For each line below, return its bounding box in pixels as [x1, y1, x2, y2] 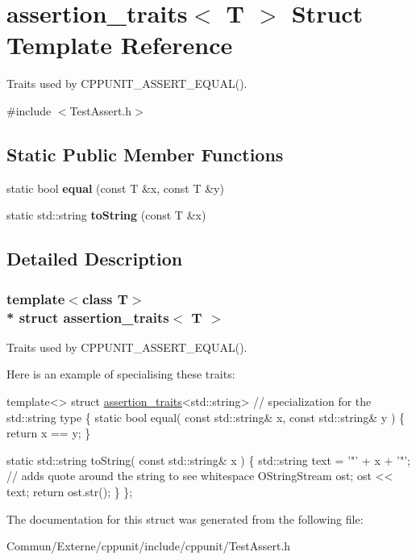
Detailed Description [6, 246, 183, 271]
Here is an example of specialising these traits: [6, 366, 235, 382]
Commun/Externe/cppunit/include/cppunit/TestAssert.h [6, 537, 291, 554]
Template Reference [6, 28, 233, 61]
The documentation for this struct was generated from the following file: [6, 510, 364, 527]
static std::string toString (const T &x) [6, 207, 206, 224]
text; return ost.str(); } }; [6, 483, 133, 499]
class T [81, 288, 128, 308]
